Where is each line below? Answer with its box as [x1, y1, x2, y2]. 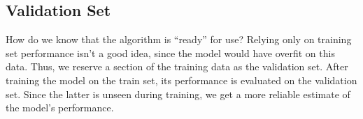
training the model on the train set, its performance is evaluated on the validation [6, 72, 357, 87]
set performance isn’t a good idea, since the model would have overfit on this [6, 45, 335, 60]
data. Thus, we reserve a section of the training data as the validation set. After [6, 59, 348, 74]
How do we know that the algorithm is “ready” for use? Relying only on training [6, 32, 352, 47]
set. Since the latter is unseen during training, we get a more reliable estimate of [6, 86, 350, 101]
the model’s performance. [6, 100, 114, 115]
